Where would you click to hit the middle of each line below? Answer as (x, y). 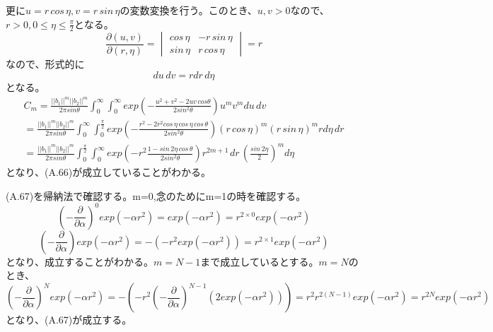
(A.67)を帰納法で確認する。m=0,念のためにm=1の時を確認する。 (156, 195)
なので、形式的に (45, 64)
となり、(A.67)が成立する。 (69, 320)
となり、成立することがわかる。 (80, 261)
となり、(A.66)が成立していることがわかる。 (108, 172)
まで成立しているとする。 (260, 261)
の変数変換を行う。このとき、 (188, 10)
